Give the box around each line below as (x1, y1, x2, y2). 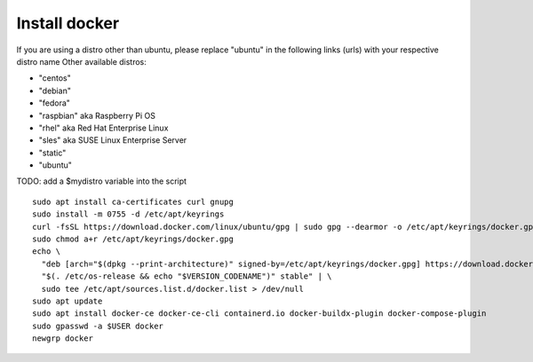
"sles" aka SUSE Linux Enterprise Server (38, 135, 187, 146)
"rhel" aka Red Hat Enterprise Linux (38, 122, 169, 133)
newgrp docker (32, 334, 93, 343)
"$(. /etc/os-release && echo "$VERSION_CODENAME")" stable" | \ (41, 271, 332, 281)
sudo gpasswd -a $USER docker (32, 320, 164, 331)
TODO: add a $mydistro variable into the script (16, 176, 187, 186)
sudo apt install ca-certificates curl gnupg (32, 196, 235, 207)
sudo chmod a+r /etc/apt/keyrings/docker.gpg (32, 234, 235, 244)
